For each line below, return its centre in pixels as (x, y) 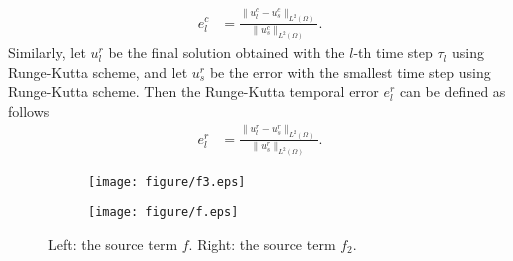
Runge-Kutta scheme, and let (98, 71)
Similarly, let (47, 52)
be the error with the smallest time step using (350, 71)
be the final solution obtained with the (226, 52)
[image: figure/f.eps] (163, 212)
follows (29, 110)
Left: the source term (113, 243)
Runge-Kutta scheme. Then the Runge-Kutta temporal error (193, 91)
